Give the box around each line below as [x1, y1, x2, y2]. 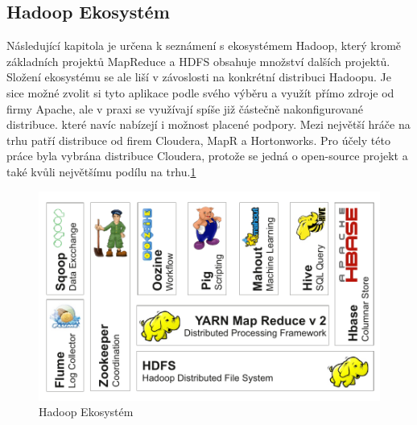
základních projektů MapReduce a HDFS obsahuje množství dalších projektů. [6, 52, 390, 69]
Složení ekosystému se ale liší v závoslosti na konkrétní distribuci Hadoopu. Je [6, 68, 391, 85]
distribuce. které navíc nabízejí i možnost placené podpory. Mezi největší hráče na [6, 116, 411, 133]
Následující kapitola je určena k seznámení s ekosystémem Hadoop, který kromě [6, 37, 402, 54]
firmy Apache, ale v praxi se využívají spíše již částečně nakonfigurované [6, 100, 363, 117]
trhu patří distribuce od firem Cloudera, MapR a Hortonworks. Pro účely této [6, 131, 390, 148]
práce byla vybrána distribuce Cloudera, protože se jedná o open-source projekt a [6, 147, 408, 164]
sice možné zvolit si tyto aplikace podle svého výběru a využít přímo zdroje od [6, 84, 394, 101]
